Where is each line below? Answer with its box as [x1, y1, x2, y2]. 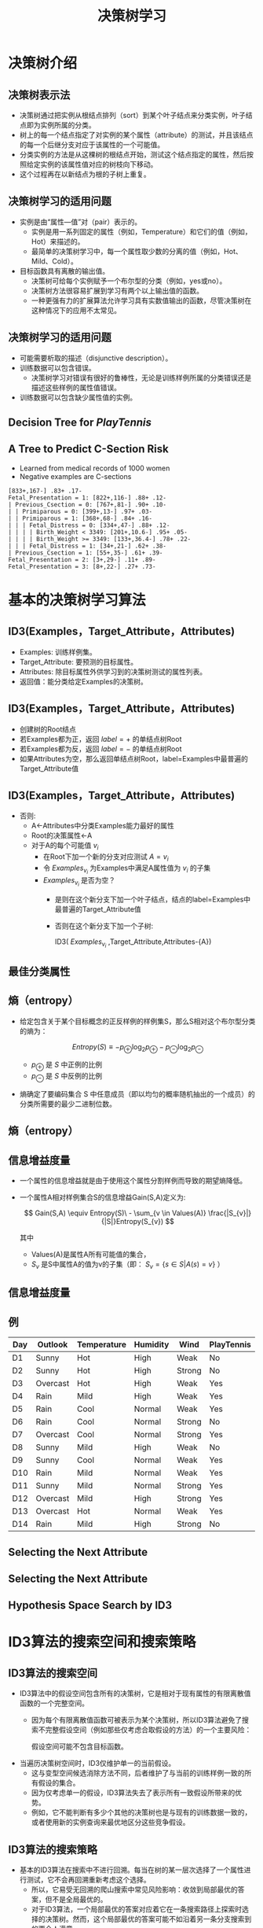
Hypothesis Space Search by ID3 [8, 1598, 173, 1613]
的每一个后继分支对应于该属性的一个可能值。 [19, 140, 165, 149]
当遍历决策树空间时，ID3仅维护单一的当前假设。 [19, 1759, 176, 1768]
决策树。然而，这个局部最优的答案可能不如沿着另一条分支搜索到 [45, 1915, 252, 1924]
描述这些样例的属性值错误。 [31, 382, 122, 392]
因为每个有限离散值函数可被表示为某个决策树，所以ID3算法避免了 [31, 1716, 243, 1725]
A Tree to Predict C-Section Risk [8, 442, 169, 456]
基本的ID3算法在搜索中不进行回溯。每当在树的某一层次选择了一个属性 [19, 1865, 245, 1875]
